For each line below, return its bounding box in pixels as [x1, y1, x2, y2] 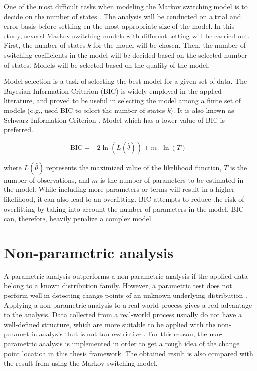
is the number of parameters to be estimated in [100, 174, 244, 185]
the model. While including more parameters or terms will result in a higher [4, 184, 235, 194]
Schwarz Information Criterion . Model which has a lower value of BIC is [4, 114, 225, 125]
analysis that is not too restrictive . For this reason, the [39, 329, 207, 339]
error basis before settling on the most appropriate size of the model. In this [4, 21, 235, 31]
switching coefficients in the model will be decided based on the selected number [4, 49, 247, 60]
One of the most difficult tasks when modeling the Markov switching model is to [4, 1, 248, 11]
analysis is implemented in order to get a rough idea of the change [39, 338, 240, 348]
